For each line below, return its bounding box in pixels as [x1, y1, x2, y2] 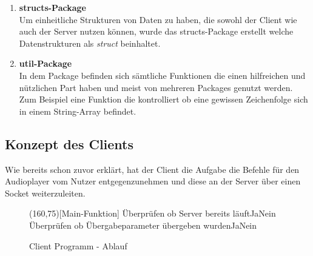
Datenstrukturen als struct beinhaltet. [19, 36, 161, 49]
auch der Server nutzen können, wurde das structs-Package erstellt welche [19, 25, 294, 38]
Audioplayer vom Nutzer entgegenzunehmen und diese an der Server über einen [5, 175, 301, 187]
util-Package [19, 57, 72, 70]
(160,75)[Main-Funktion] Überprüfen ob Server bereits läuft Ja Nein [29, 207, 276, 220]
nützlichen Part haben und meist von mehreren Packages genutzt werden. [19, 81, 293, 93]
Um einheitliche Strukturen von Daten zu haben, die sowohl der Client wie [19, 13, 297, 25]
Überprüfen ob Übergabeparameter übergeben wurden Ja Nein [29, 218, 257, 231]
